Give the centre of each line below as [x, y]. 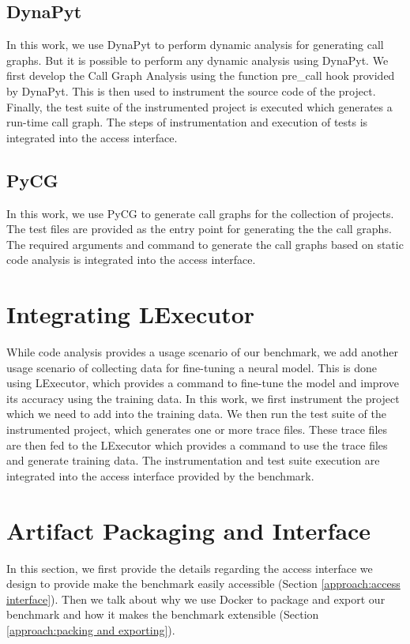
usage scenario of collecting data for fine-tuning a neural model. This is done [192, 367]
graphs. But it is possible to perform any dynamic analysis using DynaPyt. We [197, 60]
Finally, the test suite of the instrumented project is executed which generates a [199, 106]
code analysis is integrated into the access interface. [131, 260]
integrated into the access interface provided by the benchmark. [160, 475]
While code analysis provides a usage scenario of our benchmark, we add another [203, 352]
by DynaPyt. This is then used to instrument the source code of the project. [191, 90]
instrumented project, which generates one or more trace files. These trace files [197, 429]
